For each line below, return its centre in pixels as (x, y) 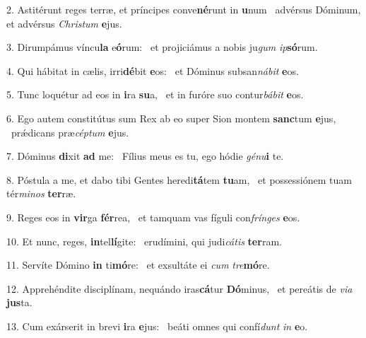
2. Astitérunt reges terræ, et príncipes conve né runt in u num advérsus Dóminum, (184, 9)
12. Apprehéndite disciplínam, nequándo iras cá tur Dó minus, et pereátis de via (179, 288)
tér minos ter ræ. (41, 193)
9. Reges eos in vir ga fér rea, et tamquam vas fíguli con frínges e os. (153, 217)
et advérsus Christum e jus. (64, 23)
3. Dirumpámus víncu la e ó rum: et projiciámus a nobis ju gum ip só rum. (162, 47)
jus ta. (19, 302)
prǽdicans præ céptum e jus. (70, 132)
